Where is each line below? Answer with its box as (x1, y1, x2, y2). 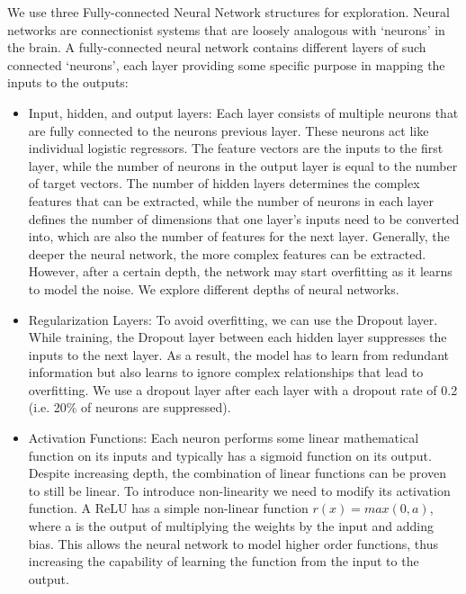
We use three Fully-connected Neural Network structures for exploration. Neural (7, 3, 450, 21)
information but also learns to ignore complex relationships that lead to (28, 363, 424, 382)
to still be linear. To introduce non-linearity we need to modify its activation (28, 481, 451, 499)
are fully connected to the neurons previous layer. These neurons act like (28, 121, 429, 139)
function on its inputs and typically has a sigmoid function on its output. (28, 445, 432, 464)
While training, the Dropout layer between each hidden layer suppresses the (28, 328, 447, 346)
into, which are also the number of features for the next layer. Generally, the (28, 227, 450, 246)
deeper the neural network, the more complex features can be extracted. (28, 244, 426, 263)
